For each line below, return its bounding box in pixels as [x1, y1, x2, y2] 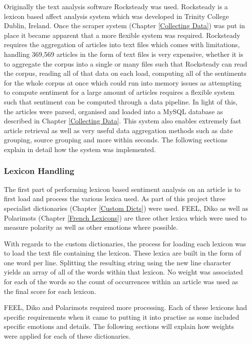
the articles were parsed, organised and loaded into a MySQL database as [4, 106, 223, 116]
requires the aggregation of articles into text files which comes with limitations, [4, 39, 240, 50]
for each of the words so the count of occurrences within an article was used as [4, 276, 238, 287]
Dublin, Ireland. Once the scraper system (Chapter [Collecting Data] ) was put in [4, 20, 245, 31]
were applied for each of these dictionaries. [4, 331, 131, 341]
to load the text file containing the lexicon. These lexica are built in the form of [4, 248, 241, 258]
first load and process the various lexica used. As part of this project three [4, 193, 226, 204]
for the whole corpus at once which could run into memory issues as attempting [4, 77, 242, 87]
